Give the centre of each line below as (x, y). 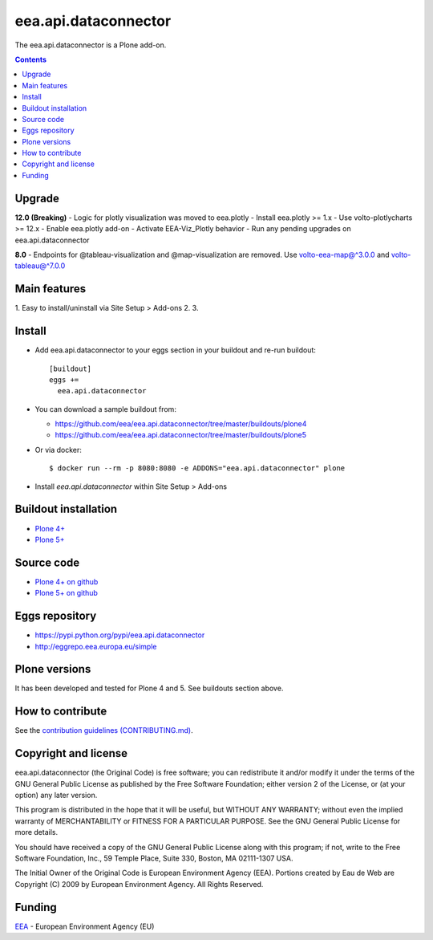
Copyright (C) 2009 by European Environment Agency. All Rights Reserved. (139, 884)
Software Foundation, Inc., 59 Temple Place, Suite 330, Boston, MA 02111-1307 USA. (154, 858)
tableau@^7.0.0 (40, 266)
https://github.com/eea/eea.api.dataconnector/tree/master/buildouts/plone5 (181, 435)
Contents (31, 59)
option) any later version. (56, 796)
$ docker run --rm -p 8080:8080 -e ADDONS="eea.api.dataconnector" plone (197, 468)
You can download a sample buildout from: (105, 409)
